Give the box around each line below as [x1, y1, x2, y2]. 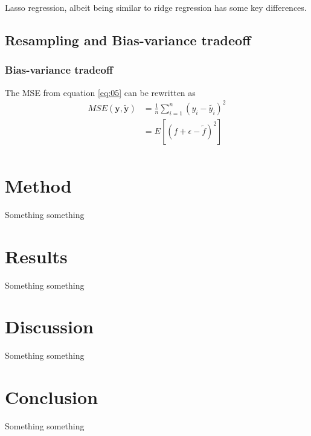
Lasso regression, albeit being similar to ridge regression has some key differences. [5, 1, 307, 13]
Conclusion [5, 385, 98, 409]
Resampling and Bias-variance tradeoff [5, 30, 251, 49]
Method [5, 173, 72, 197]
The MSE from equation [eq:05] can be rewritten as [5, 86, 196, 98]
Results [5, 243, 68, 268]
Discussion [5, 314, 94, 339]
